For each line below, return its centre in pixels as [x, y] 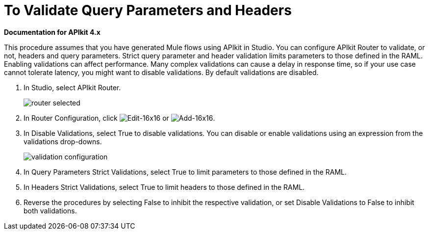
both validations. [50, 210]
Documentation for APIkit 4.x [52, 32]
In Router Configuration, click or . [119, 118]
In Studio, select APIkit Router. [72, 87]
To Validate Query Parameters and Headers [148, 10]
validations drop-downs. [63, 141]
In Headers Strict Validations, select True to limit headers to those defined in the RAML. [164, 187]
